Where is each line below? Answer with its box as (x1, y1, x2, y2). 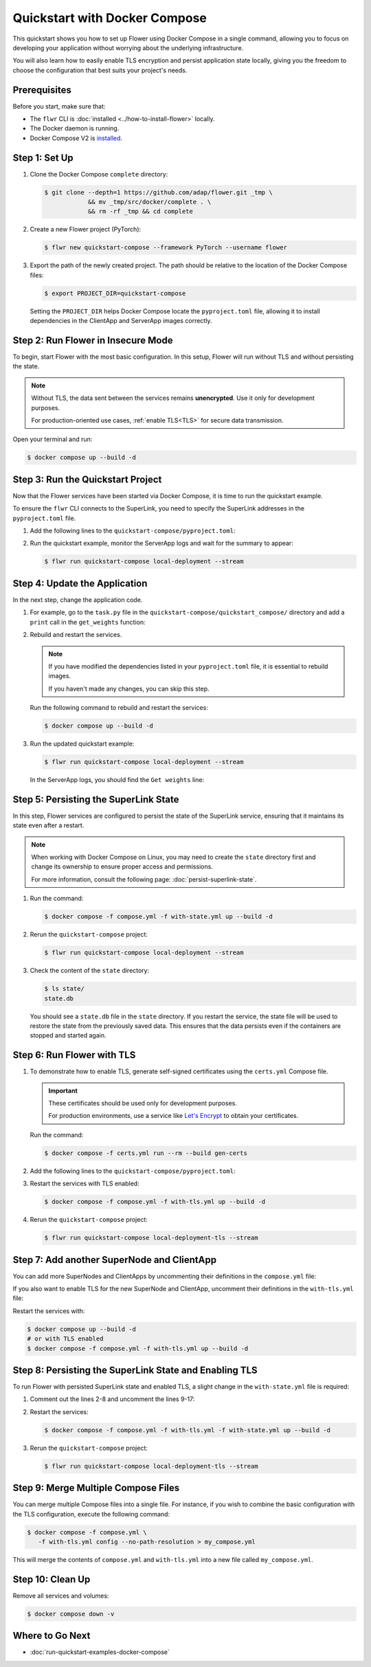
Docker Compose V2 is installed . (30, 134, 123, 142)
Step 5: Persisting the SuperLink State (12, 794, 179, 805)
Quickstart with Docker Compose (12, 10, 207, 25)
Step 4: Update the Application (12, 577, 148, 589)
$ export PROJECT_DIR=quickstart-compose (44, 289, 186, 297)
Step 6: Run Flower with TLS (12, 1049, 136, 1061)
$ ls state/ (44, 985, 85, 993)
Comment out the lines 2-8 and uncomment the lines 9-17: (30, 1395, 195, 1403)
